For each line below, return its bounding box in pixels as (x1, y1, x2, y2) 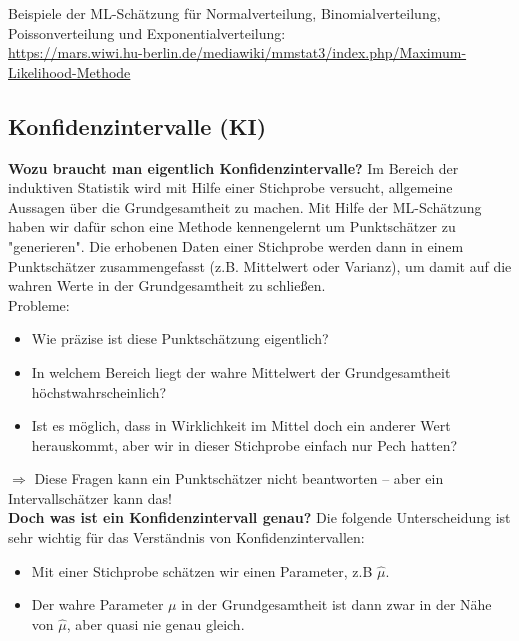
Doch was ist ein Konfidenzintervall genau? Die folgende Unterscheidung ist (8, 507, 511, 528)
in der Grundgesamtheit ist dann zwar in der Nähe (181, 594, 492, 615)
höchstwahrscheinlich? (31, 381, 167, 402)
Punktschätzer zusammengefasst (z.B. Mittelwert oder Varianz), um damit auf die (8, 255, 512, 276)
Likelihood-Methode (8, 61, 131, 82)
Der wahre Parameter (31, 594, 164, 615)
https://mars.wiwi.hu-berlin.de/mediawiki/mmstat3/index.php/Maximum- (8, 42, 467, 63)
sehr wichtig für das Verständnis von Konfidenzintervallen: (8, 527, 365, 548)
